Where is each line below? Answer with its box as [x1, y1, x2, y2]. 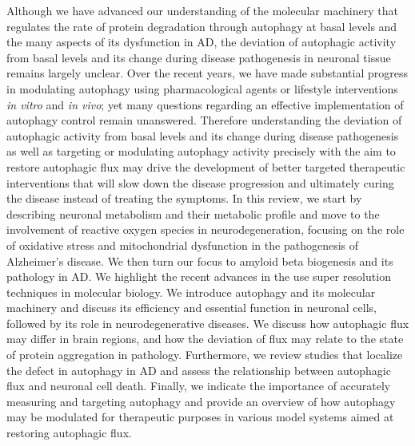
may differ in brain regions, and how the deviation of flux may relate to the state [6, 330, 404, 347]
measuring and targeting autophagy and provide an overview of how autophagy [6, 393, 396, 409]
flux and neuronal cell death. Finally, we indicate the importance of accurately [6, 377, 391, 394]
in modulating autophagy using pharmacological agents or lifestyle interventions [6, 80, 398, 97]
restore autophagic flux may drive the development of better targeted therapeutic [6, 158, 405, 175]
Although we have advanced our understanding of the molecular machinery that [6, 2, 398, 18]
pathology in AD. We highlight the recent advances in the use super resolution [6, 268, 391, 285]
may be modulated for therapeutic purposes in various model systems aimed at [6, 409, 394, 425]
